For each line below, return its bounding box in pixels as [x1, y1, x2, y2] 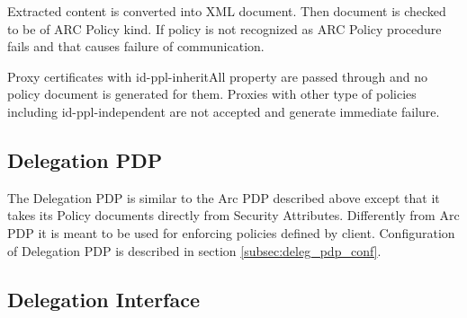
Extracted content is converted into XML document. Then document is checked [7, 2, 446, 20]
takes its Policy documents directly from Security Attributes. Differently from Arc [7, 206, 460, 225]
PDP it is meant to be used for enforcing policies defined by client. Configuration [7, 223, 455, 242]
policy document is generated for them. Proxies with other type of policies [7, 84, 417, 103]
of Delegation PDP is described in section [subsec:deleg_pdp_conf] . [7, 241, 382, 260]
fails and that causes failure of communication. [7, 37, 265, 56]
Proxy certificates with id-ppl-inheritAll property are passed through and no [7, 66, 428, 85]
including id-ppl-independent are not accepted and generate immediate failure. [7, 102, 440, 120]
